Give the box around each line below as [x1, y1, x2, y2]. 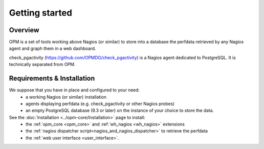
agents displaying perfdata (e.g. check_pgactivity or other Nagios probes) [25, 101, 175, 106]
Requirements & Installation [9, 74, 95, 83]
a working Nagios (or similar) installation [25, 94, 107, 100]
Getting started [9, 7, 72, 18]
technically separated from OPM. [9, 62, 76, 67]
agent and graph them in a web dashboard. [9, 45, 96, 51]
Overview [9, 26, 40, 34]
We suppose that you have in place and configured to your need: [9, 87, 140, 93]
